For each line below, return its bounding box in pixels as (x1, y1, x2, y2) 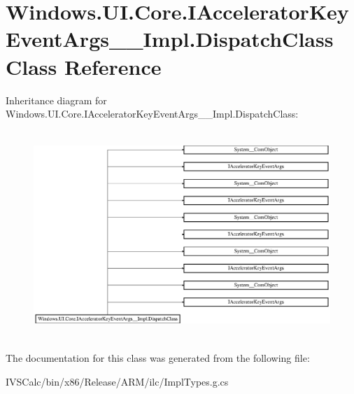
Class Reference (6, 52, 162, 80)
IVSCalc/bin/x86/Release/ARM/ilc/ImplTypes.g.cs (6, 374, 229, 388)
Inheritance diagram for (6, 92, 107, 107)
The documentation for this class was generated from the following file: (6, 351, 310, 365)
